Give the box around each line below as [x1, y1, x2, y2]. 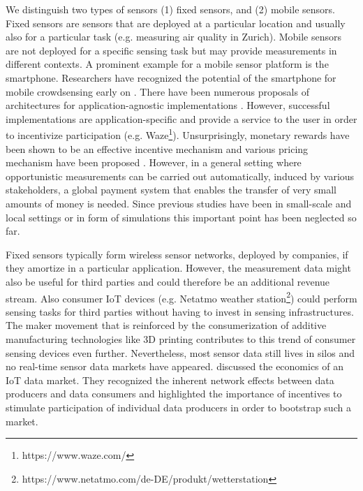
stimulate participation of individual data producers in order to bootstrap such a [6, 400, 351, 414]
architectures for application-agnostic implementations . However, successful [6, 98, 330, 112]
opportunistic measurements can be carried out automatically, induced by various [6, 168, 355, 183]
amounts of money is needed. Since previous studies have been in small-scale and [6, 196, 352, 210]
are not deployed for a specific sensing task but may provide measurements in [6, 43, 337, 57]
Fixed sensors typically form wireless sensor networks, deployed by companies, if [6, 247, 348, 261]
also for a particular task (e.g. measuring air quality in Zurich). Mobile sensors [6, 29, 342, 44]
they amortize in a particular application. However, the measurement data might [6, 261, 351, 275]
